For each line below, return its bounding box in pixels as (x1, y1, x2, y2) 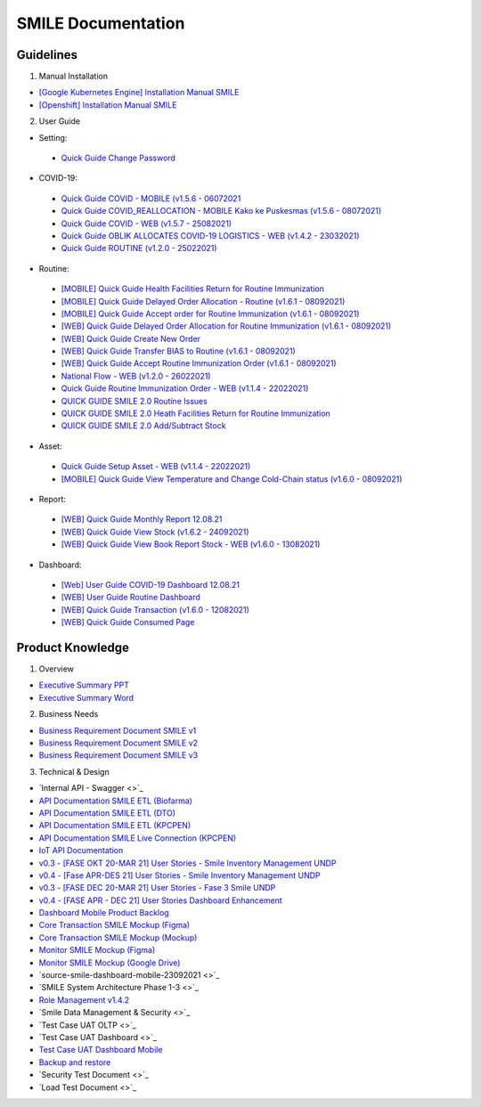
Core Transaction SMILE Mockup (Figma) (38, 920, 191, 931)
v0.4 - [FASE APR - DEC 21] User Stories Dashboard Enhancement (38, 895, 282, 906)
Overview (38, 663, 75, 674)
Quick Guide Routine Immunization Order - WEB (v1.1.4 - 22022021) (61, 383, 309, 394)
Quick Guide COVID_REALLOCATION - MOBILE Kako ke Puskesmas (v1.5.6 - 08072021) (61, 206, 382, 216)
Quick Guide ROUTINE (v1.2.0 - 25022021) (61, 243, 217, 254)
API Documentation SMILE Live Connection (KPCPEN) (38, 833, 237, 843)
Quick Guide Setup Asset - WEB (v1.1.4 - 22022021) (61, 461, 251, 472)
